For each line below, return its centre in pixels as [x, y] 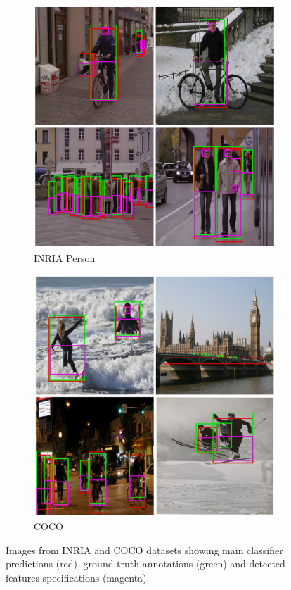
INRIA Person [65, 257]
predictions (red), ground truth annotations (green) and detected [145, 564]
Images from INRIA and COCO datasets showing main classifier [144, 550]
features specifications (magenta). [78, 577]
